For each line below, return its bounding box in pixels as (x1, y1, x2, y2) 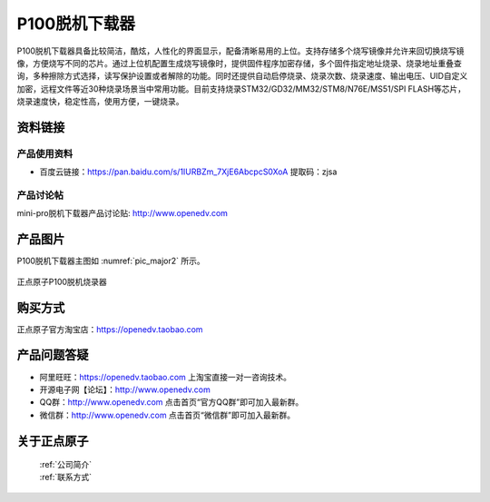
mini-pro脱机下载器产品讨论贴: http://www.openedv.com (16, 208, 229, 219)
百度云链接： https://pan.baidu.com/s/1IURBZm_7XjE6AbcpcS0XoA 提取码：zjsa (39, 166, 338, 177)
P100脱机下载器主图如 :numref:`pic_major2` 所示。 (16, 255, 206, 267)
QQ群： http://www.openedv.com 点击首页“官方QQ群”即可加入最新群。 (39, 397, 304, 408)
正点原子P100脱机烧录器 (16, 276, 108, 287)
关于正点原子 (16, 433, 89, 448)
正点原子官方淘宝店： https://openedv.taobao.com (16, 323, 203, 335)
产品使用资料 (16, 147, 73, 160)
